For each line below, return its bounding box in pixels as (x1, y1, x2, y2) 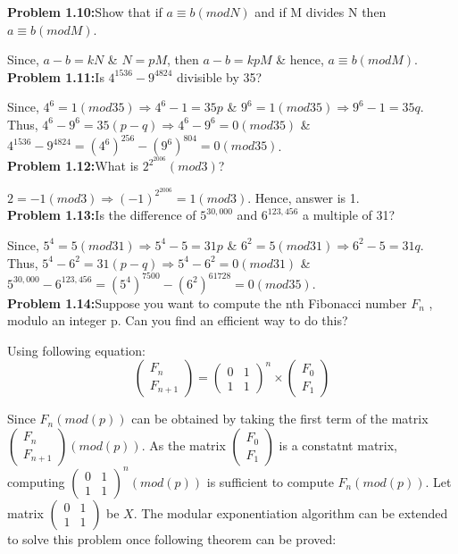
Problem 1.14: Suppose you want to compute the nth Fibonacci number (7, 293, 407, 312)
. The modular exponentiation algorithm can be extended (133, 503, 448, 522)
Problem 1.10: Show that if (7, 3, 162, 21)
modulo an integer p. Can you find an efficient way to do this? (7, 311, 348, 330)
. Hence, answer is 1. (247, 188, 360, 206)
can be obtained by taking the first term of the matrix (131, 409, 429, 428)
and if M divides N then (254, 3, 387, 21)
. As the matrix (141, 436, 226, 455)
